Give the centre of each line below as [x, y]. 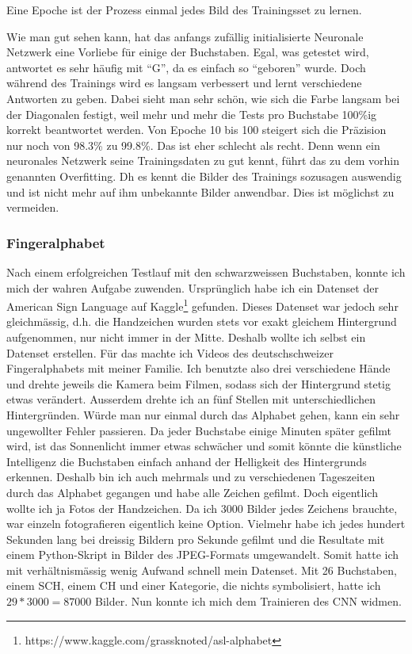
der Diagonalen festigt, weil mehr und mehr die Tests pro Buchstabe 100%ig [192, 114]
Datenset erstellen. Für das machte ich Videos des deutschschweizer [170, 352]
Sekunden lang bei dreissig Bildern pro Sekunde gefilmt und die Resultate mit [196, 539]
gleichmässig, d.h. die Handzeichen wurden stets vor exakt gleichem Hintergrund [202, 321]
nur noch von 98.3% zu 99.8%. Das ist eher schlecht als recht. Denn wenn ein [193, 145]
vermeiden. [33, 207]
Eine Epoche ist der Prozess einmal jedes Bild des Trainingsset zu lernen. [184, 10]
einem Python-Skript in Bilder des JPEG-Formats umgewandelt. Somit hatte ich [203, 555]
